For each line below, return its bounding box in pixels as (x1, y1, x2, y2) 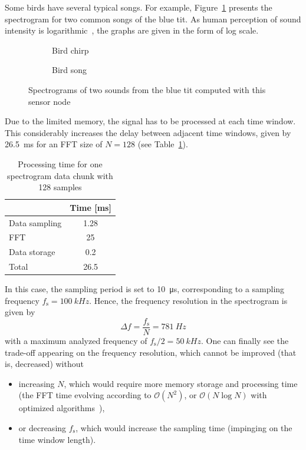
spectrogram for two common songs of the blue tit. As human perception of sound (5, 12, 301, 25)
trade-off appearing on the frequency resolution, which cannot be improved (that (5, 346, 297, 358)
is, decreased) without (5, 358, 84, 370)
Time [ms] (70, 201, 111, 213)
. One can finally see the (200, 335, 289, 347)
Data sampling (9, 216, 62, 229)
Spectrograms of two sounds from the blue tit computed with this (28, 83, 266, 95)
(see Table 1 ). (137, 138, 188, 150)
